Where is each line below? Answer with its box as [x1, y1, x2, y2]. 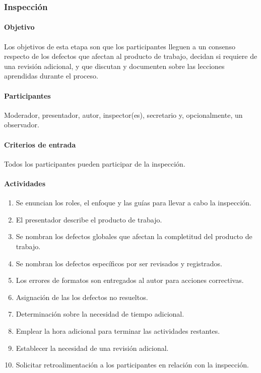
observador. [4, 119, 39, 130]
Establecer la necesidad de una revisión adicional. [16, 342, 169, 353]
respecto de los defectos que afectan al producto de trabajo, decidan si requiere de [4, 51, 257, 61]
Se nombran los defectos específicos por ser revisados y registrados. [16, 258, 223, 268]
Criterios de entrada [4, 139, 76, 150]
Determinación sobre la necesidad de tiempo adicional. [16, 309, 184, 319]
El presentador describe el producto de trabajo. [16, 214, 162, 225]
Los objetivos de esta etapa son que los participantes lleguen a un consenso [4, 41, 235, 51]
